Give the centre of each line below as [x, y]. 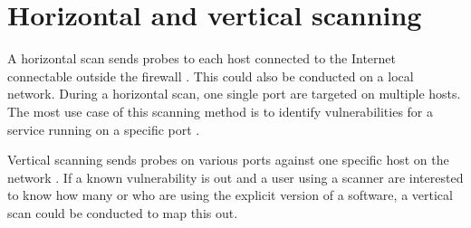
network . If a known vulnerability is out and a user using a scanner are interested [235, 177]
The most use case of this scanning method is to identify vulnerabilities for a [220, 111]
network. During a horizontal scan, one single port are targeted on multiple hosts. [234, 94]
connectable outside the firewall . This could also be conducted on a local [211, 76]
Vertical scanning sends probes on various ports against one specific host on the [228, 160]
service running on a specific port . [104, 129]
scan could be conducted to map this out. [123, 212]
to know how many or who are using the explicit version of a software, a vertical [230, 195]
